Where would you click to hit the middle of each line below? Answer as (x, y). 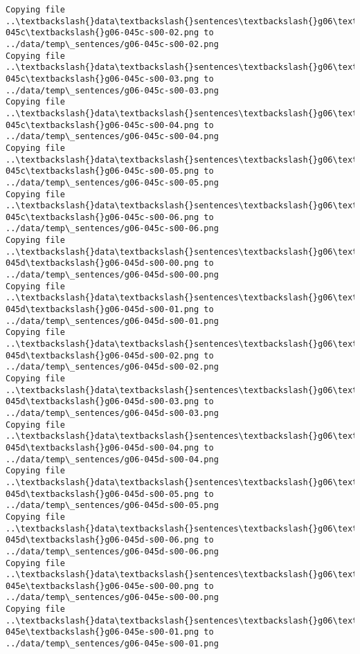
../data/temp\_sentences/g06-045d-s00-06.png (112, 551)
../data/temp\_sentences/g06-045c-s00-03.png (112, 90)
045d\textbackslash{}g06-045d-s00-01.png (102, 310)
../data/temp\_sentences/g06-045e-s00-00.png (112, 598)
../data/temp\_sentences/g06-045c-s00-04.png (112, 137)
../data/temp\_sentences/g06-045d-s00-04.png (112, 459)
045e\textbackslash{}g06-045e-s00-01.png (102, 632)
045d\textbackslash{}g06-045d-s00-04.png (102, 447)
